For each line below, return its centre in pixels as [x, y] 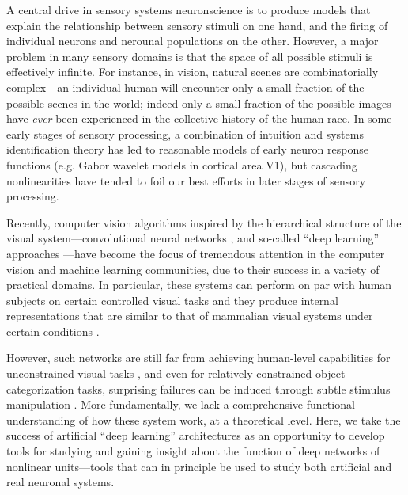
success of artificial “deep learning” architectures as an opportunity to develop [196, 435]
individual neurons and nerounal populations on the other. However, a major [193, 41]
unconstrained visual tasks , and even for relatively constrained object [176, 373]
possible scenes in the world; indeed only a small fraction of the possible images [199, 103]
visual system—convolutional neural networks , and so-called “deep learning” [193, 238]
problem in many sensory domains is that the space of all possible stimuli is [190, 56]
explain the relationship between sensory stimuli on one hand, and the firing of [197, 25]
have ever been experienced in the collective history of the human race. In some [199, 118]
